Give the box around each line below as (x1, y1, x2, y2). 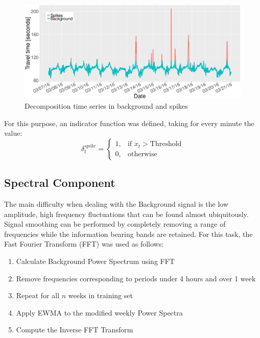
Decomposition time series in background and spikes (25, 101, 188, 111)
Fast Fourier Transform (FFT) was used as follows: (4, 238, 164, 249)
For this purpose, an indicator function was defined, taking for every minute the (4, 117, 254, 128)
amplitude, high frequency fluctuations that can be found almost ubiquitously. (4, 208, 249, 219)
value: (4, 128, 22, 138)
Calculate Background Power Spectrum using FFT (16, 256, 175, 267)
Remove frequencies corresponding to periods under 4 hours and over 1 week (16, 273, 256, 283)
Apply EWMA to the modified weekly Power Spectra (16, 307, 183, 318)
